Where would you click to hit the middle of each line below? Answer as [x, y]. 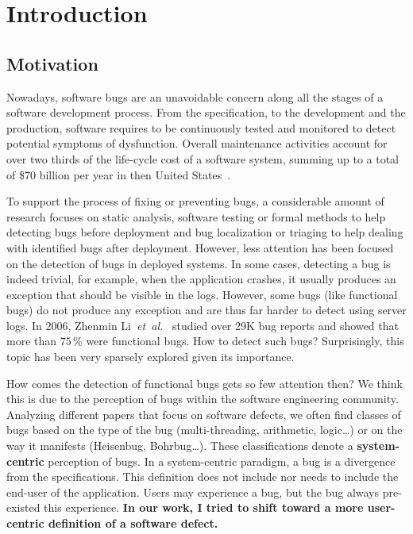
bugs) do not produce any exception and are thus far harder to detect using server [206, 310]
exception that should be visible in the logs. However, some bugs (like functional [202, 294]
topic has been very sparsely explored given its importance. [151, 357]
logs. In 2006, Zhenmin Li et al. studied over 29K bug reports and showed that [203, 325]
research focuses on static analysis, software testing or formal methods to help [196, 216]
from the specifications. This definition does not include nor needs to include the [203, 476]
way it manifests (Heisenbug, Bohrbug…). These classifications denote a [180, 446]
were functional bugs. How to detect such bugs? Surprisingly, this [245, 341]
